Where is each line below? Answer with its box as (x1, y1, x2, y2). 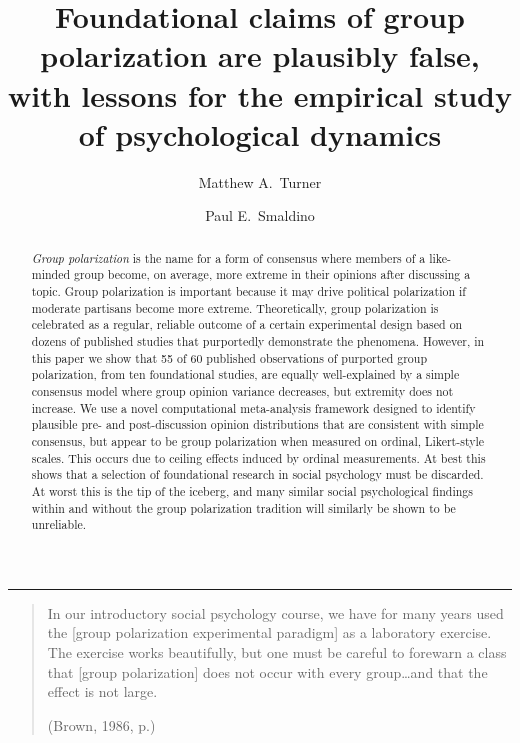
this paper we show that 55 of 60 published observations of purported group (31, 349, 428, 366)
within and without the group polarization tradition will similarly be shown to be (31, 499, 456, 516)
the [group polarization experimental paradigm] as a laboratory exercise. (47, 622, 492, 643)
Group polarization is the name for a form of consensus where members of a (31, 249, 426, 266)
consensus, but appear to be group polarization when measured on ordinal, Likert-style (31, 432, 485, 449)
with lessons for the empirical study (8, 74, 512, 115)
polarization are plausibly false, (40, 35, 480, 76)
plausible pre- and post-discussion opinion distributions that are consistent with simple (31, 416, 484, 433)
